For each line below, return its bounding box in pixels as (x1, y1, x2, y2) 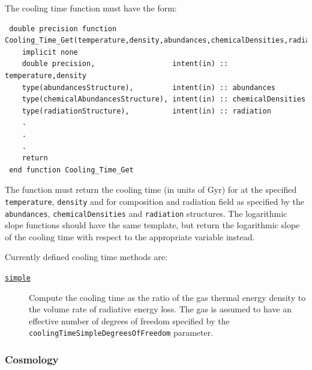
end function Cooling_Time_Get (9, 165, 134, 174)
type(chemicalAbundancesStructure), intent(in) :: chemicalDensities (22, 95, 306, 104)
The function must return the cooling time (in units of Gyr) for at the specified (5, 183, 297, 196)
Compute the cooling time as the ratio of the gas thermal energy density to (29, 291, 306, 303)
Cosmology (5, 352, 59, 367)
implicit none (22, 47, 78, 56)
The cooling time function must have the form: (5, 2, 177, 14)
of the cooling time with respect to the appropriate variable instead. (5, 230, 255, 243)
